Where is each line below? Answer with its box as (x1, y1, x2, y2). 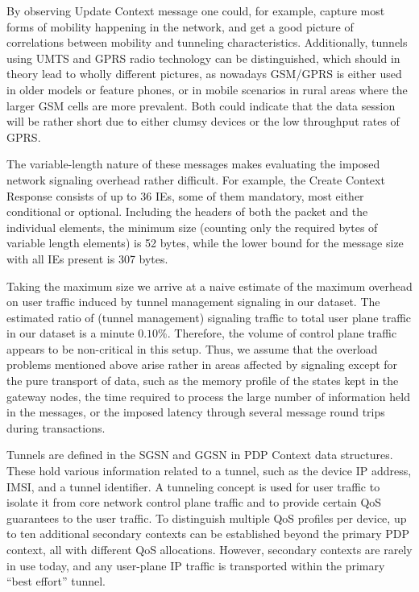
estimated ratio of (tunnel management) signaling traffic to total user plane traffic (6, 308, 412, 325)
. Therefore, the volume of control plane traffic (167, 325, 397, 342)
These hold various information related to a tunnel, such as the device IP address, (6, 462, 412, 479)
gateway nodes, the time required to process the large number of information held (6, 387, 410, 404)
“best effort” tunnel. (6, 573, 106, 590)
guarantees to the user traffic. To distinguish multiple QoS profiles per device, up (6, 509, 407, 526)
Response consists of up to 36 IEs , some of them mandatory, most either (6, 187, 364, 204)
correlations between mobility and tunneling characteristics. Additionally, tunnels (6, 34, 408, 51)
